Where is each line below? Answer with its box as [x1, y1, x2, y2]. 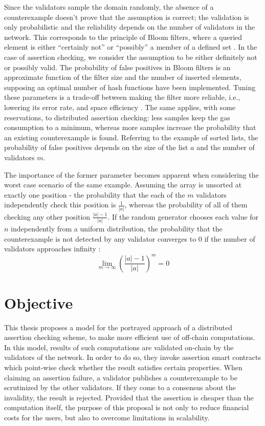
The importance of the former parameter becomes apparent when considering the [4, 169, 259, 180]
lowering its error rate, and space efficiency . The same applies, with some [4, 101, 236, 112]
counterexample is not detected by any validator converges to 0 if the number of [4, 233, 255, 244]
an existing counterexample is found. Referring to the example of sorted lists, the [4, 132, 258, 142]
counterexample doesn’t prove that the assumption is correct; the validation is [4, 11, 249, 22]
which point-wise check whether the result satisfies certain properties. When [4, 362, 242, 372]
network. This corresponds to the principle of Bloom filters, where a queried [4, 31, 242, 42]
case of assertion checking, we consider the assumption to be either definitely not [4, 51, 257, 62]
